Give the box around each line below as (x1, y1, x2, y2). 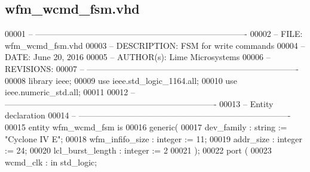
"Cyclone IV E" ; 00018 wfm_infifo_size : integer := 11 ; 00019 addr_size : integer (5, 132, 302, 145)
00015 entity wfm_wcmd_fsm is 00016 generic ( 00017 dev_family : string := (5, 120, 287, 133)
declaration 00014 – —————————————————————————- (5, 109, 291, 121)
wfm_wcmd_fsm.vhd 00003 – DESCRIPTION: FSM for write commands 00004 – (5, 39, 305, 51)
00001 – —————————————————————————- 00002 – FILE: (5, 27, 303, 40)
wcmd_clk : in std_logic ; (5, 155, 97, 168)
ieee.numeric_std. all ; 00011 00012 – (5, 86, 135, 98)
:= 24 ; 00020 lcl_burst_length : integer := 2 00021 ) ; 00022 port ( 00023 (5, 144, 272, 157)
